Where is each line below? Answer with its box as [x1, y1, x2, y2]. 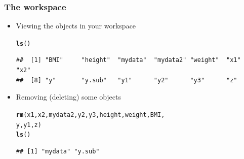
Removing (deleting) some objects [16, 91, 121, 102]
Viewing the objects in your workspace [16, 20, 136, 31]
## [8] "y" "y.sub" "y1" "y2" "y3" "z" [16, 76, 237, 84]
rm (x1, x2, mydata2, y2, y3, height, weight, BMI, [16, 111, 165, 118]
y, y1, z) [16, 121, 42, 129]
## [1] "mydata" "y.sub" [16, 147, 100, 155]
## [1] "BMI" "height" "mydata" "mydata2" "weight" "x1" [16, 56, 241, 64]
